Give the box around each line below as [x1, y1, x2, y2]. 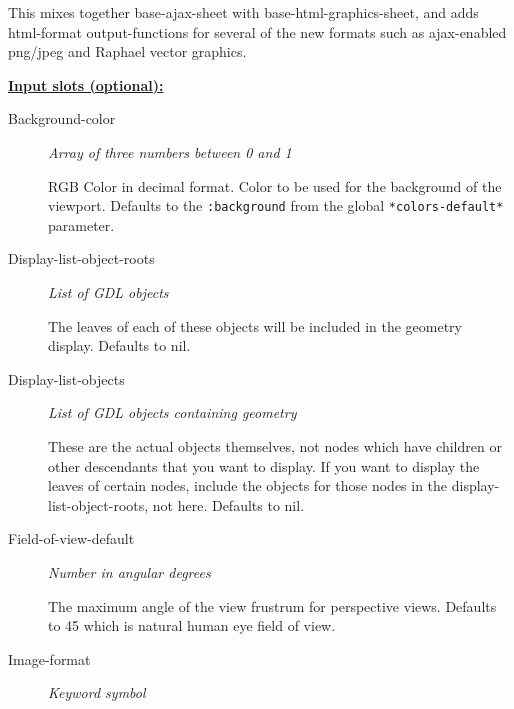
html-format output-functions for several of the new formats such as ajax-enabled [8, 21, 507, 42]
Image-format [8, 648, 91, 669]
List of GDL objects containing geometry [48, 402, 297, 423]
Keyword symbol [48, 682, 146, 703]
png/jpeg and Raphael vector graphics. [8, 41, 247, 62]
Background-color [8, 108, 116, 129]
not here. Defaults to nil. [152, 494, 305, 515]
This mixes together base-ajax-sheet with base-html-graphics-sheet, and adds [8, 2, 479, 22]
